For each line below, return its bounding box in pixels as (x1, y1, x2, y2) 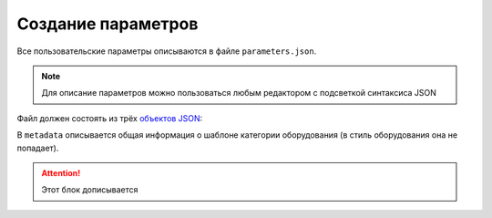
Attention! (41, 167, 81, 178)
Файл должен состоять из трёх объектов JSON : (16, 112, 203, 123)
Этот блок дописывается (41, 184, 138, 195)
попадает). (16, 142, 59, 153)
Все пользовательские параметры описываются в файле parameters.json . (16, 46, 317, 57)
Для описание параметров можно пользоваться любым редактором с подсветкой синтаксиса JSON (41, 88, 437, 99)
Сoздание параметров (16, 14, 199, 34)
